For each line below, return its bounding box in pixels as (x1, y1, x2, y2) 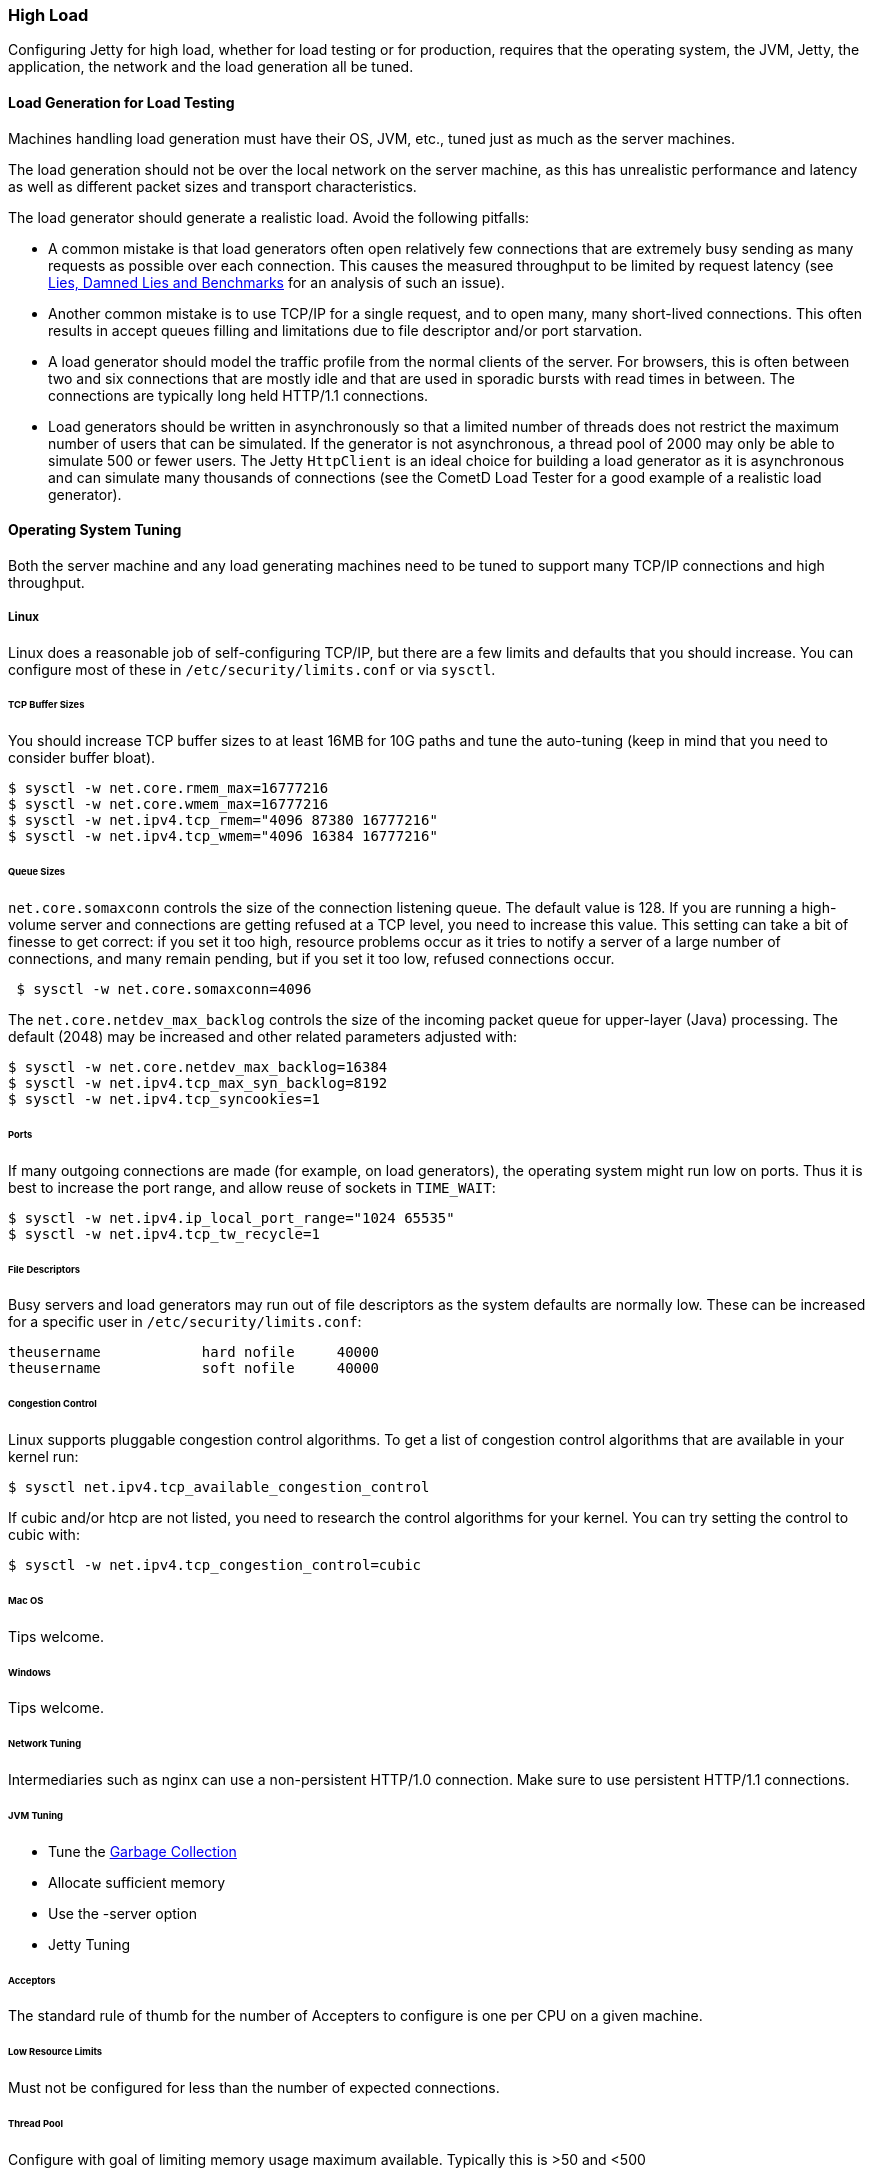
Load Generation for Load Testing (8, 93, 235, 111)
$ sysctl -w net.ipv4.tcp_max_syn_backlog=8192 (8, 1074, 388, 1091)
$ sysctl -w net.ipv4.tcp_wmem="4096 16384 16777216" (8, 828, 438, 845)
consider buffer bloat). (8, 749, 156, 767)
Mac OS (8, 1594, 44, 1606)
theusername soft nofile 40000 (8, 1360, 379, 1377)
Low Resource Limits (8, 2046, 103, 2058)
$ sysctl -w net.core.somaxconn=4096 (16, 980, 312, 997)
